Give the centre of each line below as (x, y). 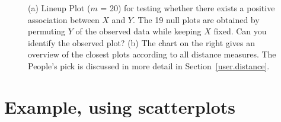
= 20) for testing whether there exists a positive (188, 8)
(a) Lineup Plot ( (59, 8)
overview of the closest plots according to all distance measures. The (152, 54)
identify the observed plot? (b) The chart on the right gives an (141, 42)
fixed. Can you (240, 31)
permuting (47, 31)
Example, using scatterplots (120, 106)
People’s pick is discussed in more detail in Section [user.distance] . (149, 65)
